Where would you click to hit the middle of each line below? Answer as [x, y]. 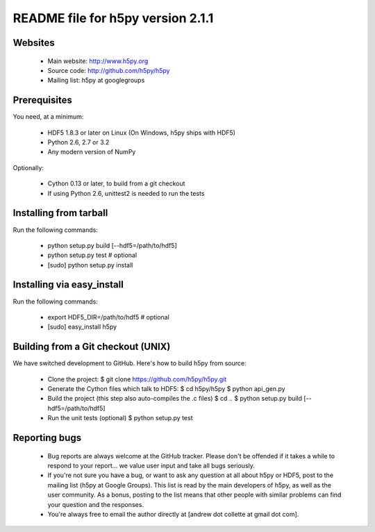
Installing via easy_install [68, 285]
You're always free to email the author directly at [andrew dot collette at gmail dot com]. [173, 514]
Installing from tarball [60, 213]
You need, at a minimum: [48, 117]
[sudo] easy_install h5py [82, 327]
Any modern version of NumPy [92, 152]
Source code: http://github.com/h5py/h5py [109, 70]
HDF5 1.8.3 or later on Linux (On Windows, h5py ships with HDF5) [142, 133]
